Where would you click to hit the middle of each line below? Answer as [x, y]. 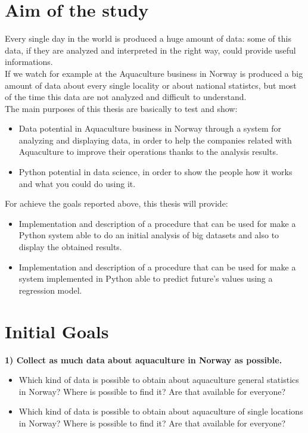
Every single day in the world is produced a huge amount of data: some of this [148, 38]
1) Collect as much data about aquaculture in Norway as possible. [144, 359]
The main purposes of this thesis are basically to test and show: [121, 108]
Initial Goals [57, 331]
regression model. [50, 290]
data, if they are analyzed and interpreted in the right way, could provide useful [150, 50]
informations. [29, 62]
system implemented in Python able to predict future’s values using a [146, 278]
